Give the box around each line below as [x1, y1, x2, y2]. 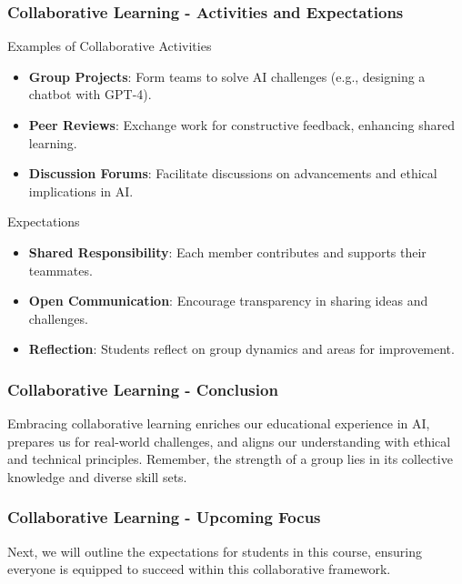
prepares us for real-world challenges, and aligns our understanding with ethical [7, 431, 451, 450]
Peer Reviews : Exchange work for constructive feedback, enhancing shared [28, 116, 455, 134]
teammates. [28, 260, 93, 279]
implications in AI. [28, 181, 134, 200]
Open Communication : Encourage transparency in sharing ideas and [28, 291, 428, 310]
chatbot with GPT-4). [28, 85, 152, 104]
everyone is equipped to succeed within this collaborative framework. [7, 559, 391, 579]
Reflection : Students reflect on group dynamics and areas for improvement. [28, 339, 455, 358]
